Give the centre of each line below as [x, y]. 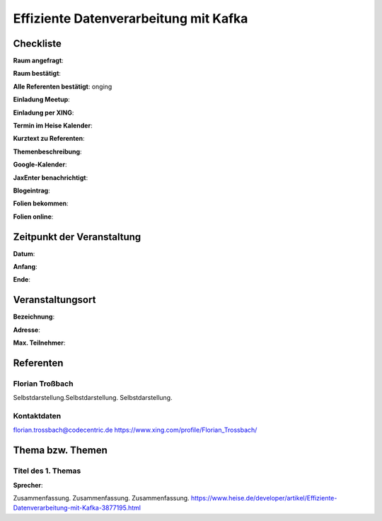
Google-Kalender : [40, 165]
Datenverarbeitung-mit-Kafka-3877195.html [77, 508]
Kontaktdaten [37, 416]
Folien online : [33, 217]
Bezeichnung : [34, 317]
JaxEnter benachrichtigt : [51, 178]
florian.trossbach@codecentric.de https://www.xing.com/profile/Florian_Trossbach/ [135, 430]
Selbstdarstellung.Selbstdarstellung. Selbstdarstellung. [93, 398]
